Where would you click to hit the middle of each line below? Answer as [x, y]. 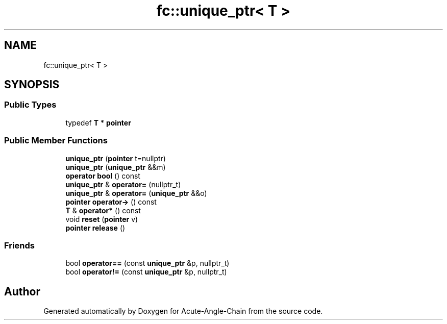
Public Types [30, 105]
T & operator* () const [103, 210]
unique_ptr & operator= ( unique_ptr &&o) [136, 193]
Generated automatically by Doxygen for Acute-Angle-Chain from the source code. [183, 311]
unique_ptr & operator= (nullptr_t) [123, 184]
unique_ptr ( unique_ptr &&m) [116, 167]
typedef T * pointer [98, 122]
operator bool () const [103, 176]
